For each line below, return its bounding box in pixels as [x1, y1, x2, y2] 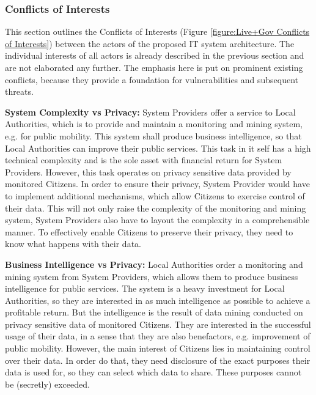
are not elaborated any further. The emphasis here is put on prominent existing [5, 61, 303, 73]
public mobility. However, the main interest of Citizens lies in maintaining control [5, 342, 310, 355]
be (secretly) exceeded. [5, 377, 90, 390]
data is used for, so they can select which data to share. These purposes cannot [5, 366, 302, 378]
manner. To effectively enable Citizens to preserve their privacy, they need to [5, 225, 293, 238]
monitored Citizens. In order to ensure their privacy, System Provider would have [5, 177, 310, 190]
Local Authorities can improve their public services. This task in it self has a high [5, 141, 311, 154]
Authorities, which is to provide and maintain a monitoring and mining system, [5, 117, 303, 130]
